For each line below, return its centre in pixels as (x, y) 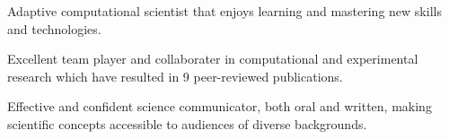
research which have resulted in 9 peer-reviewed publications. (175, 76)
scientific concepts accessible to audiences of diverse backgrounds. (187, 123)
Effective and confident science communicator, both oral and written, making (220, 106)
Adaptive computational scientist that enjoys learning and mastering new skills (224, 11)
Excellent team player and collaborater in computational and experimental (213, 59)
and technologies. (54, 28)
